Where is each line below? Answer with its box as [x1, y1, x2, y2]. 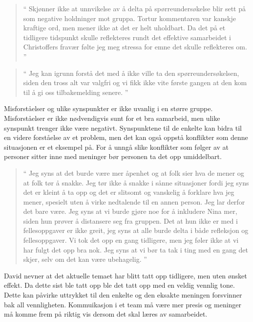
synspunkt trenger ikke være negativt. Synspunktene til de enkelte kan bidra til [4, 122, 242, 133]
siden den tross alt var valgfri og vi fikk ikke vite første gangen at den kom [23, 77, 247, 88]
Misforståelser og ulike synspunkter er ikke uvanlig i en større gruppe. [4, 103, 213, 114]
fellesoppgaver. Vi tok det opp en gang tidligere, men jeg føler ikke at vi [23, 235, 239, 245]
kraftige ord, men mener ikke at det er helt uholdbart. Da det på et [23, 23, 226, 33]
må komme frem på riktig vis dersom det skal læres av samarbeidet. [4, 309, 208, 319]
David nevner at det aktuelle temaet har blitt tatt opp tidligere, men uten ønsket [4, 270, 247, 280]
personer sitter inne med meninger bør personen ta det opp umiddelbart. [4, 151, 222, 161]
